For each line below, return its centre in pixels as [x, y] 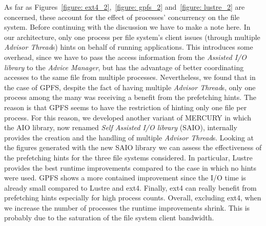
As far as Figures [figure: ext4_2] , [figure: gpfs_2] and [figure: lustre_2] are [125, 7]
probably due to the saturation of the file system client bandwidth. [109, 218]
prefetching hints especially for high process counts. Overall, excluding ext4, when [133, 198]
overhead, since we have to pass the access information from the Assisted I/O [125, 57]
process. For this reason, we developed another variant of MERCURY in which [128, 117]
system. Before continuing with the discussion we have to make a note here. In [127, 27]
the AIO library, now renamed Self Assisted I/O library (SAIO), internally [121, 127]
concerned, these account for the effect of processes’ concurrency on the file [122, 17]
